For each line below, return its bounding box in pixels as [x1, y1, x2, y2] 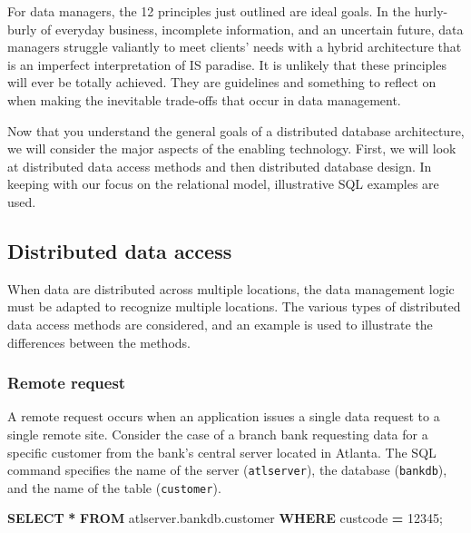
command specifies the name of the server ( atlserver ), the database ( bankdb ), [7, 460, 447, 479]
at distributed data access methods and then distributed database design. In [7, 156, 432, 175]
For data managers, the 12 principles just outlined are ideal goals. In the [7, 2, 411, 20]
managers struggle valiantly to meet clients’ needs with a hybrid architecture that [7, 37, 462, 56]
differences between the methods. [7, 332, 191, 351]
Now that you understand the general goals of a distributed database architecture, [7, 121, 465, 140]
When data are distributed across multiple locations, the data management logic [7, 279, 455, 298]
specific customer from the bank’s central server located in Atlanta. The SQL [7, 442, 437, 461]
